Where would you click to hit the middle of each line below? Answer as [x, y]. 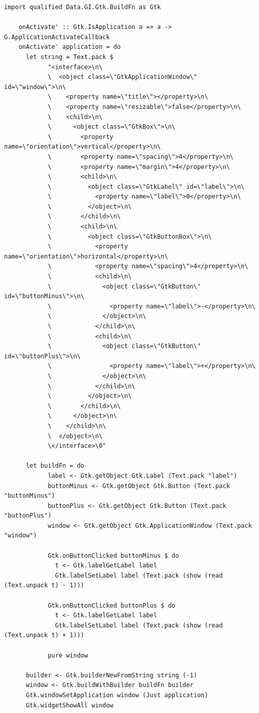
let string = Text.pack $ [69, 57]
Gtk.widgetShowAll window [69, 705]
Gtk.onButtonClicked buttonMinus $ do [113, 555]
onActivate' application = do [70, 47]
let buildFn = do [55, 466]
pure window [68, 655]
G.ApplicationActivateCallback [57, 37]
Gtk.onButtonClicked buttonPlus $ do [111, 605]
